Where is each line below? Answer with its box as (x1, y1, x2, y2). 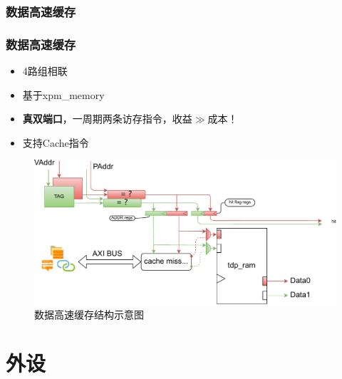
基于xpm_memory (22, 87, 105, 102)
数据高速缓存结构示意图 (34, 306, 144, 321)
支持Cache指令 (22, 135, 89, 150)
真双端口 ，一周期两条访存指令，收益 (22, 111, 192, 126)
